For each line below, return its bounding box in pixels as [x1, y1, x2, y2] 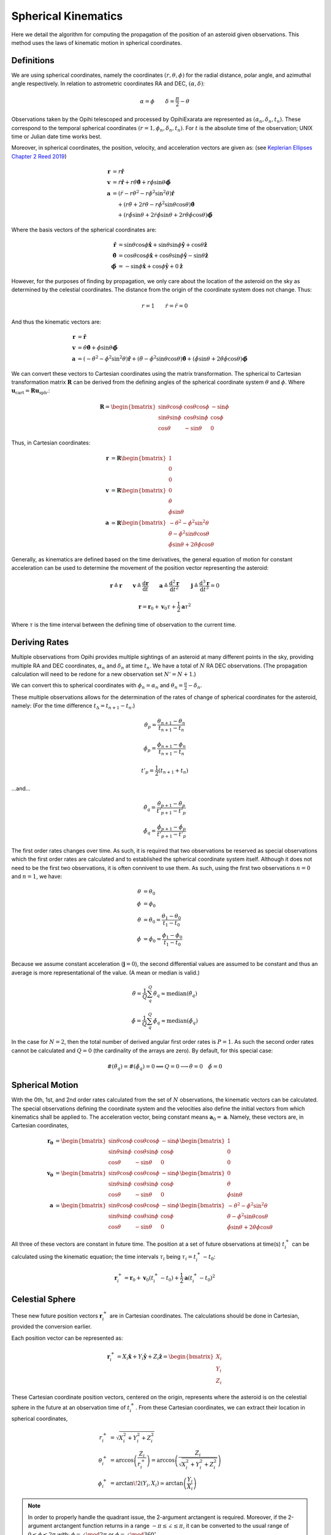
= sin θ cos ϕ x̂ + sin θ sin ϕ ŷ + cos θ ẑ [118, 241, 208, 249]
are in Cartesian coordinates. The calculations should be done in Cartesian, [109, 1312, 300, 1319]
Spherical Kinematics [11, 9, 123, 23]
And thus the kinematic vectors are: [11, 318, 101, 325]
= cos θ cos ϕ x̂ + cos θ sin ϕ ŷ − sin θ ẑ [118, 252, 208, 259]
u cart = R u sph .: [11, 387, 50, 396]
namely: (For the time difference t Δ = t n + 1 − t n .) [11, 702, 135, 711]
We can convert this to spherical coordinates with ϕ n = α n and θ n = [11, 682, 183, 691]
